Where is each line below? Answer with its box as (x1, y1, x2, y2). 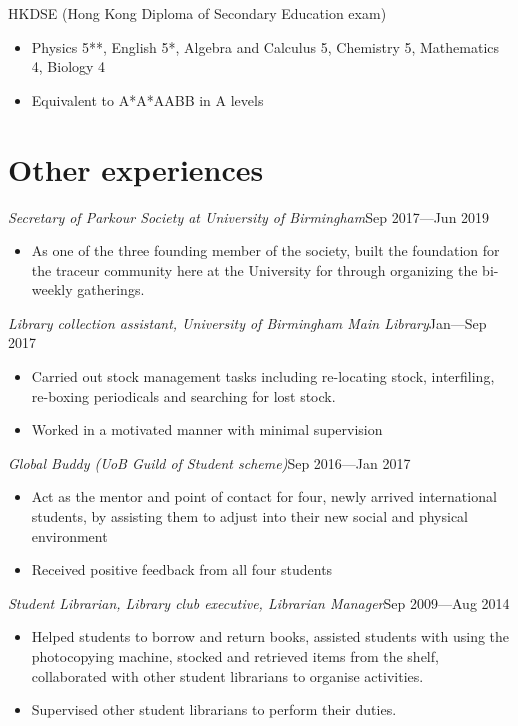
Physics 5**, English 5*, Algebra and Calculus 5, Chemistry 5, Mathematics (31, 36, 500, 57)
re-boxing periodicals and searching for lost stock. (31, 385, 336, 406)
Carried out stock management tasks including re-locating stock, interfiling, (31, 366, 495, 387)
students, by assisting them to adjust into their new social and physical (31, 506, 469, 527)
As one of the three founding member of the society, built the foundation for (31, 240, 500, 261)
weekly (31, 279, 73, 300)
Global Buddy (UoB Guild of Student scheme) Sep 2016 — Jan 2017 (8, 452, 411, 473)
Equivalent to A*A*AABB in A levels (31, 89, 264, 110)
